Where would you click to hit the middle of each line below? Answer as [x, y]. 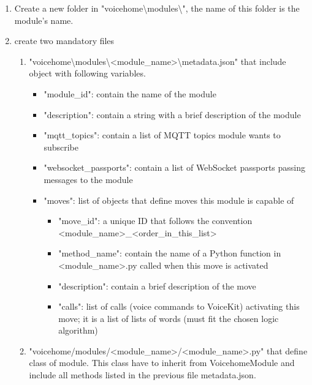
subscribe [61, 147]
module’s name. [44, 20]
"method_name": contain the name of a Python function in [170, 253]
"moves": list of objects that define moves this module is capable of [169, 200]
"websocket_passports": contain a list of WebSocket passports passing [175, 167]
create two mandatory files [64, 41]
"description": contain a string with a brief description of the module [172, 114]
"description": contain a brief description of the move [157, 286]
